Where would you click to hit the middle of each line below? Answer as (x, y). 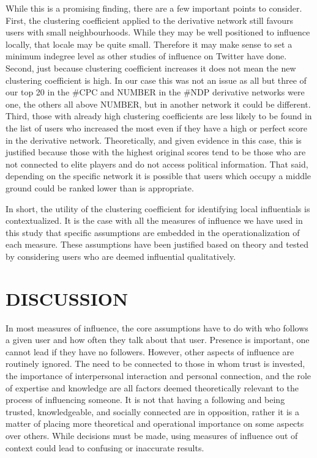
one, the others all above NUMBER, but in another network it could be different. (158, 104)
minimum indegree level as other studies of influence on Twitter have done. (146, 56)
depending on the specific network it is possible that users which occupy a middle (158, 176)
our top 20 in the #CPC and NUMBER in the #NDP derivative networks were (155, 92)
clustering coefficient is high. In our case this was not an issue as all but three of (156, 80)
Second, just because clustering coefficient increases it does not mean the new (151, 68)
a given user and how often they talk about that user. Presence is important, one (158, 340)
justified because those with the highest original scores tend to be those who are (156, 152)
